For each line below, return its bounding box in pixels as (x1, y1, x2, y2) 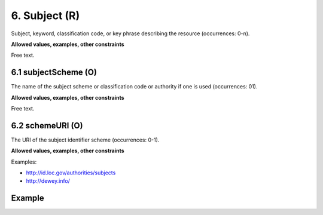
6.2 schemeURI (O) (11, 120, 83, 131)
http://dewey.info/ (26, 177, 70, 185)
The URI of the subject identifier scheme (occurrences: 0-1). (11, 136, 160, 143)
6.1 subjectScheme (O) (11, 67, 97, 78)
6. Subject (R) (11, 9, 80, 22)
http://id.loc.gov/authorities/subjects (26, 169, 116, 176)
